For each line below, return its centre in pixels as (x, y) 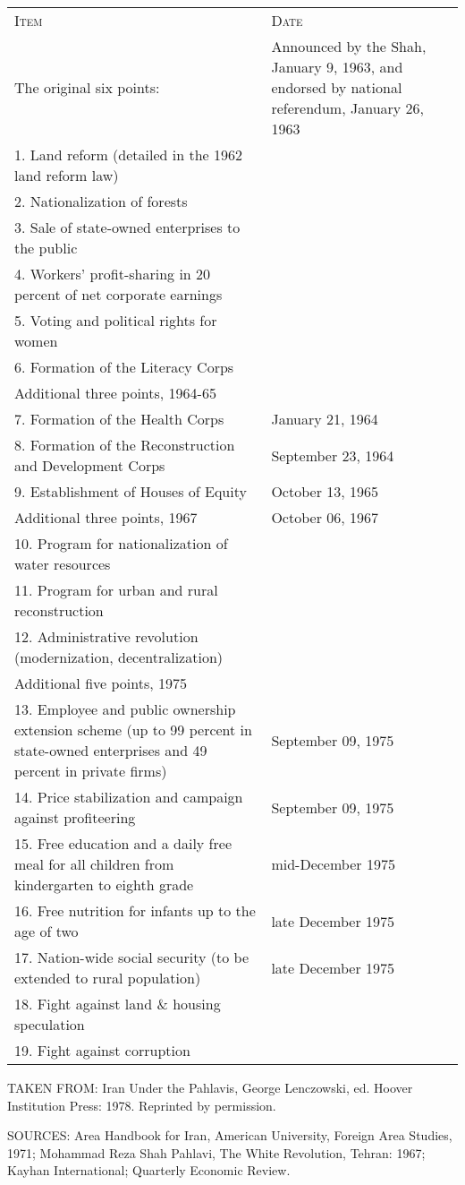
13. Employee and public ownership (125, 709)
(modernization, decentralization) (119, 657)
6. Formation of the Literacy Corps (124, 367)
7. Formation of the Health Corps (119, 419)
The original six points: (87, 87)
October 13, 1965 (325, 491)
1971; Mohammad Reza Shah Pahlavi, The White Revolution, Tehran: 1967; (216, 1152)
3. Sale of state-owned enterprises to (127, 227)
